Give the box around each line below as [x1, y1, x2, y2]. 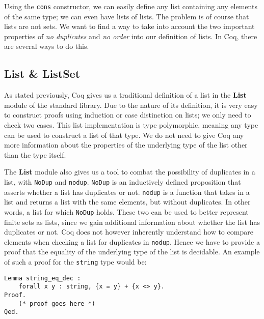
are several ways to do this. [4, 41, 89, 51]
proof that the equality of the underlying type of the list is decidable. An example [4, 246, 260, 257]
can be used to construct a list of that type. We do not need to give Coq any [4, 129, 244, 140]
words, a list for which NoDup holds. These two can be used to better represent [4, 206, 249, 217]
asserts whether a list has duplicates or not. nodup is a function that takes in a [4, 186, 250, 197]
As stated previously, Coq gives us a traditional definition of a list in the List [4, 90, 247, 100]
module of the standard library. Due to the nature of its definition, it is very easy [4, 99, 258, 110]
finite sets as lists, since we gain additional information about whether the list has [4, 216, 260, 227]
